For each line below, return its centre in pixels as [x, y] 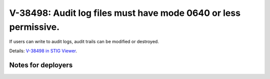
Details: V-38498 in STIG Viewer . [43, 51]
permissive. [34, 27]
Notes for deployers [41, 65]
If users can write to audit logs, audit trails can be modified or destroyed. [84, 42]
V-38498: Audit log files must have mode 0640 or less [125, 13]
